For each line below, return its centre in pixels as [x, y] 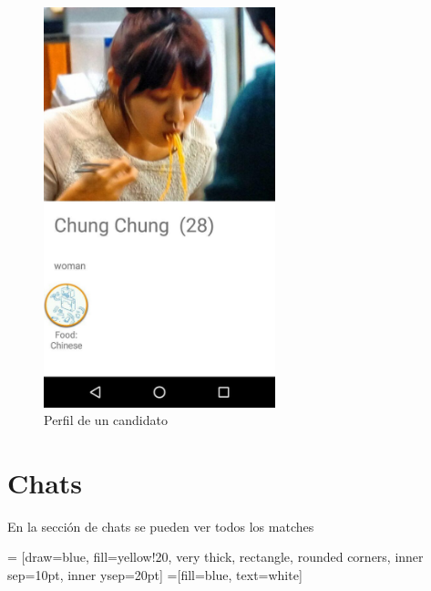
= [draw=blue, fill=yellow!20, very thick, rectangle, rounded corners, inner [215, 557]
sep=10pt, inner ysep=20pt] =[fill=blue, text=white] [155, 575]
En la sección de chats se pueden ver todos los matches [161, 526]
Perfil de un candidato [106, 420]
